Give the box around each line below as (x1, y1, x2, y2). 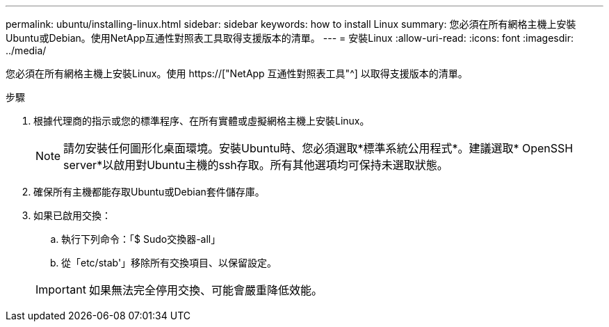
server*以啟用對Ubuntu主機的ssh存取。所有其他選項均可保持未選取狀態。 (63, 158, 448, 172)
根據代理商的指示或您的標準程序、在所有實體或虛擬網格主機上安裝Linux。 (33, 115, 370, 127)
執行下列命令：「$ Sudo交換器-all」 (61, 233, 221, 245)
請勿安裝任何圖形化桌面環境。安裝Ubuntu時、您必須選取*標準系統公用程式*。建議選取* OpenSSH (63, 141, 574, 155)
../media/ (6, 45, 47, 56)
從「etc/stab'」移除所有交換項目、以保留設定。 (61, 257, 277, 269)
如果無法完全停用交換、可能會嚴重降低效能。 (88, 283, 323, 297)
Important (35, 282, 86, 296)
